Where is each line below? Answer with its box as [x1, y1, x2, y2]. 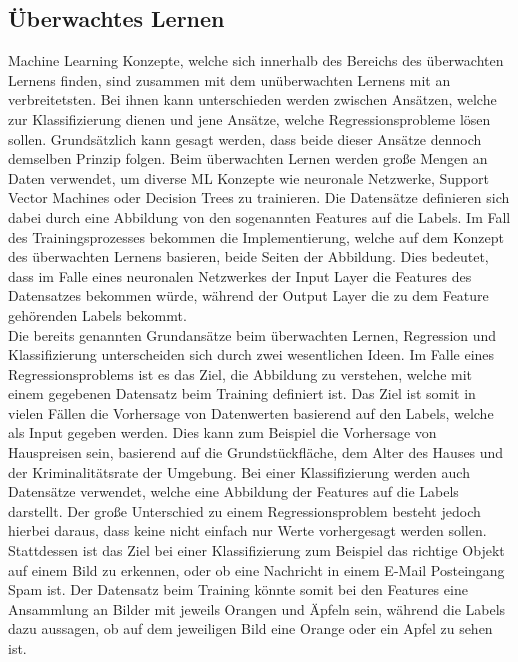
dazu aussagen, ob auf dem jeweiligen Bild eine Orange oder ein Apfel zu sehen [8, 618, 493, 639]
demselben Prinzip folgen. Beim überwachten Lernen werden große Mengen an [8, 148, 488, 169]
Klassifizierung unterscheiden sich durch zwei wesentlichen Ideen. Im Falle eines [8, 344, 495, 365]
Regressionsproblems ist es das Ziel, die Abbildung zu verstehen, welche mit [8, 363, 473, 384]
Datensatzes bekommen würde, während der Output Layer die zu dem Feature [8, 285, 489, 306]
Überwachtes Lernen [8, 3, 225, 34]
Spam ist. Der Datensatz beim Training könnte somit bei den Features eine [8, 579, 468, 600]
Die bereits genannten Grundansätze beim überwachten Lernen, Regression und [8, 324, 497, 345]
